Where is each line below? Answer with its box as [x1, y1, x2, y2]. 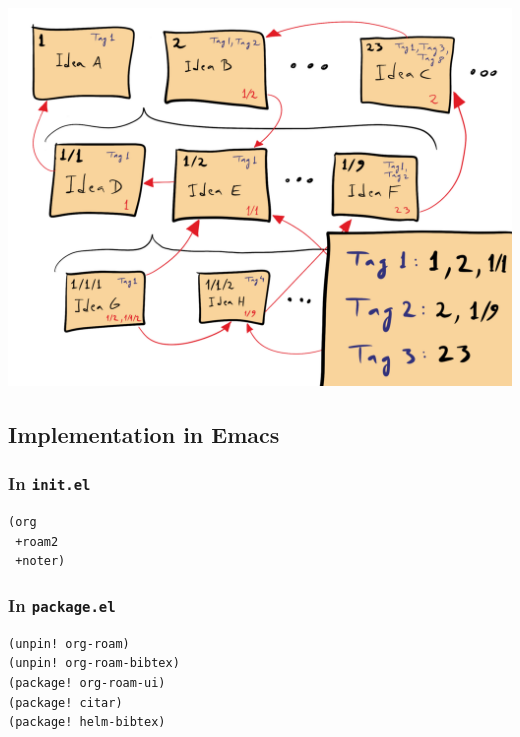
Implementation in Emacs [8, 418, 280, 449]
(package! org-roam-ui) [8, 675, 166, 690]
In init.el [8, 471, 91, 496]
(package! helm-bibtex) [8, 715, 166, 730]
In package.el [8, 592, 116, 617]
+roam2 [15, 534, 59, 549]
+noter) [15, 554, 66, 569]
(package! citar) [8, 695, 123, 710]
